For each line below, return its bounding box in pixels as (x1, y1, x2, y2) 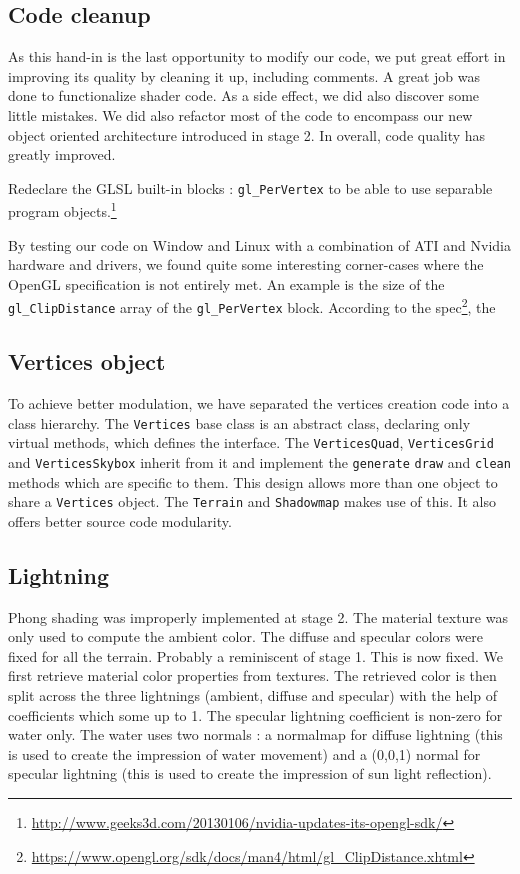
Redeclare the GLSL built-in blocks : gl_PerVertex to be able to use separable (8, 177, 493, 198)
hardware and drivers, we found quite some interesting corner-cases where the (8, 254, 484, 275)
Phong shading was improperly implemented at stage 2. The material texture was (8, 606, 508, 627)
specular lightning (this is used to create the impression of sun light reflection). (8, 763, 492, 784)
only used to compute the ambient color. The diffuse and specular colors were (8, 626, 483, 647)
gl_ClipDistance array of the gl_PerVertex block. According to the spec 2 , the (8, 294, 496, 318)
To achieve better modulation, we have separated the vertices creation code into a (8, 392, 510, 413)
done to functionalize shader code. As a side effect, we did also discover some (8, 85, 480, 106)
